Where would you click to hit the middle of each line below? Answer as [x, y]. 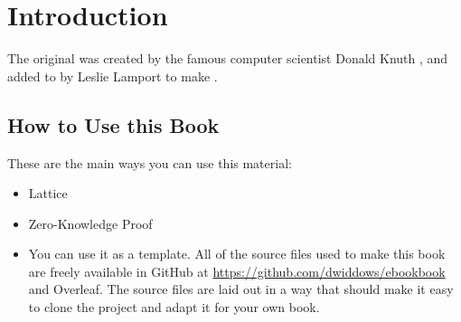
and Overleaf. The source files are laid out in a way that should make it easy [241, 289]
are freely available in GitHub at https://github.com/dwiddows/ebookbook [237, 271]
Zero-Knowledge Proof [90, 223]
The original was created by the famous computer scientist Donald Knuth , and [228, 58]
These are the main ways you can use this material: [150, 162]
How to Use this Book [113, 124]
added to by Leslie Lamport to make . [113, 76]
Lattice [48, 193]
